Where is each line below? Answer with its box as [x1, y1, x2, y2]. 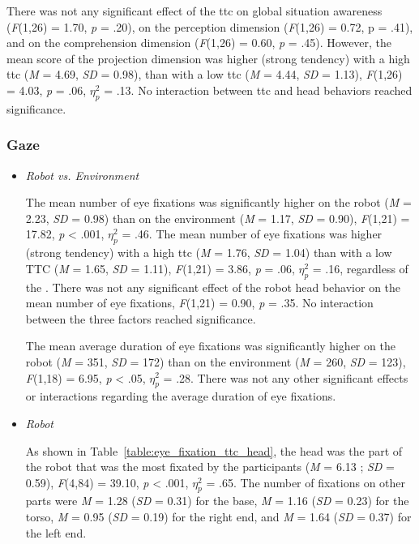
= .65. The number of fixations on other [206, 473, 406, 490]
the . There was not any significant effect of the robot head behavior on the [25, 278, 401, 295]
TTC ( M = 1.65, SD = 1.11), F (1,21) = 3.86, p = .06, [25, 259, 295, 276]
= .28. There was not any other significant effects [163, 369, 408, 386]
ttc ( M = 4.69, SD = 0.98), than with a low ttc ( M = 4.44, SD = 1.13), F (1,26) [6, 66, 403, 83]
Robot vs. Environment [25, 166, 139, 183]
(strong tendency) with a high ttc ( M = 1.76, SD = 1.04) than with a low [25, 244, 392, 261]
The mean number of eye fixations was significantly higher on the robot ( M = [25, 194, 412, 211]
